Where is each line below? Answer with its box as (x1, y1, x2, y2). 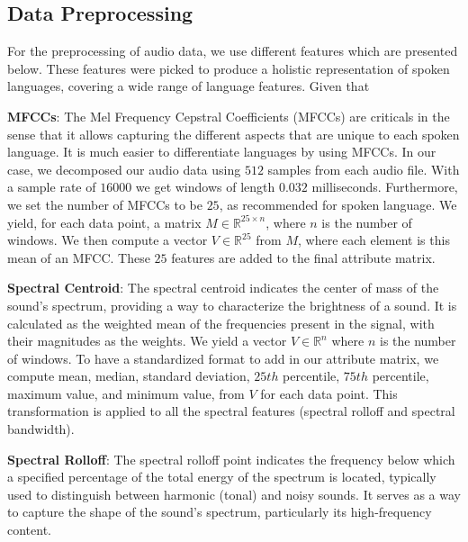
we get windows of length (135, 177, 275, 196)
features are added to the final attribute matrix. (171, 248, 436, 266)
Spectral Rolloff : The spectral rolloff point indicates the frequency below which (7, 449, 455, 468)
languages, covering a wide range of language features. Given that (7, 77, 370, 95)
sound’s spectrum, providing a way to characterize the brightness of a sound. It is (7, 295, 457, 314)
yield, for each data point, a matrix (7, 212, 202, 231)
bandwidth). (7, 420, 75, 438)
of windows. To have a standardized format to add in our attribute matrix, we (7, 348, 439, 367)
